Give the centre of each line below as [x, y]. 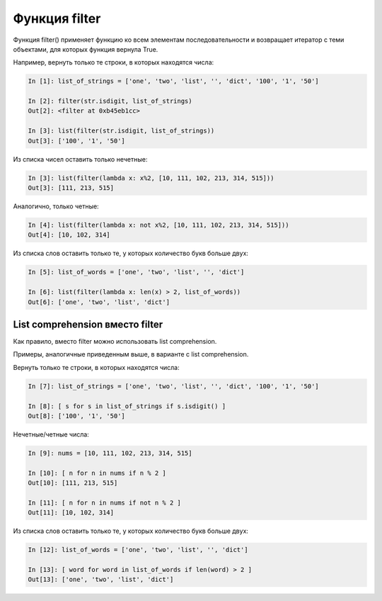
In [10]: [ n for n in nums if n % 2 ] [97, 473]
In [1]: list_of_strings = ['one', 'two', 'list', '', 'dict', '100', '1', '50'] [174, 81]
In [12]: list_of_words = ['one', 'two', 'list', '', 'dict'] [138, 550]
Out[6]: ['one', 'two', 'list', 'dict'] [99, 302]
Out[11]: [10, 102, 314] [71, 513]
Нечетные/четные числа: [51, 434]
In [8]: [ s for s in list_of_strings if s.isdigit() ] [127, 406]
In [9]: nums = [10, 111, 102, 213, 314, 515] [110, 453]
